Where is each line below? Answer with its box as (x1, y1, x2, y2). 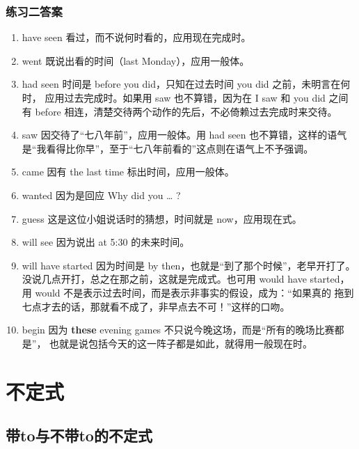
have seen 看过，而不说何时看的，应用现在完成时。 (22, 30, 251, 45)
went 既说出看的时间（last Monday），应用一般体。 (22, 53, 250, 68)
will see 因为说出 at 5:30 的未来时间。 (22, 235, 190, 249)
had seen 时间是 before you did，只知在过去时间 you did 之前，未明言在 (22, 77, 341, 91)
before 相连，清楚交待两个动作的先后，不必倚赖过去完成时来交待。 (35, 104, 337, 118)
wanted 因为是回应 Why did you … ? (22, 187, 181, 202)
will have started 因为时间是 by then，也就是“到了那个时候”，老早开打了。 (22, 258, 356, 272)
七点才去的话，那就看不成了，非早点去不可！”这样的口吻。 (22, 299, 290, 313)
